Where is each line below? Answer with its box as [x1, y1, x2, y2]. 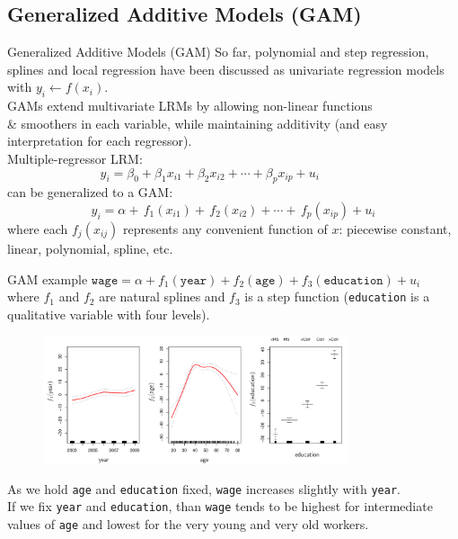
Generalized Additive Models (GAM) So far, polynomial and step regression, [7, 42, 429, 61]
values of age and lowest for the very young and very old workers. [7, 515, 369, 534]
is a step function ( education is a [244, 287, 430, 306]
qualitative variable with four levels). [7, 304, 210, 323]
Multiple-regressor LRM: [7, 148, 143, 167]
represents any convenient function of [123, 219, 328, 238]
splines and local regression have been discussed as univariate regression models [7, 59, 445, 78]
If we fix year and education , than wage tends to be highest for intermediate [7, 497, 433, 516]
